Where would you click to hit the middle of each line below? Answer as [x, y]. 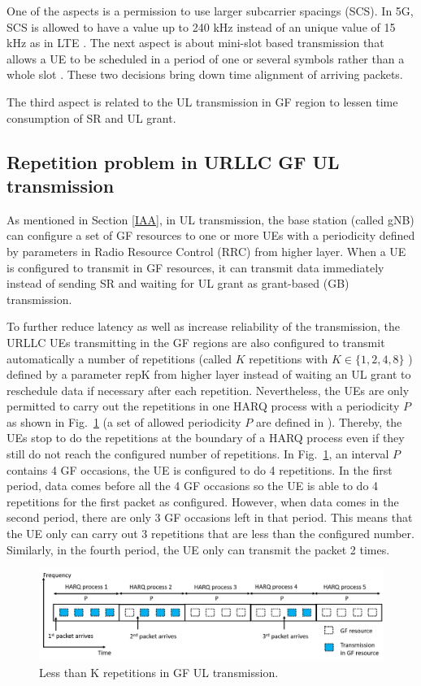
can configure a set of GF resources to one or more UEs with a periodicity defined [211, 235]
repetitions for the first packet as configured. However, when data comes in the [203, 501]
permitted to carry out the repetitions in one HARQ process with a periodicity [203, 406]
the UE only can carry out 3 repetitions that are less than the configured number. [210, 534]
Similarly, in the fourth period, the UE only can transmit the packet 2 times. [198, 549]
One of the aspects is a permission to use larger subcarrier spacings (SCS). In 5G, [210, 11]
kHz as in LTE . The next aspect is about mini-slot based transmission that [195, 43]
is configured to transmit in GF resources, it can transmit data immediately [195, 267]
